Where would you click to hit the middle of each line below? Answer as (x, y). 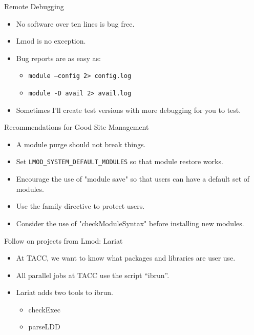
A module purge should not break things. (81, 144)
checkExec (44, 309)
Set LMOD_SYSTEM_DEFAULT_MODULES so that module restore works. (120, 161)
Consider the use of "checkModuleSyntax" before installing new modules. (130, 223)
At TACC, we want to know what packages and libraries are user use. (126, 258)
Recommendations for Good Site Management (77, 127)
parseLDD (44, 327)
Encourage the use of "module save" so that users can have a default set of (133, 179)
